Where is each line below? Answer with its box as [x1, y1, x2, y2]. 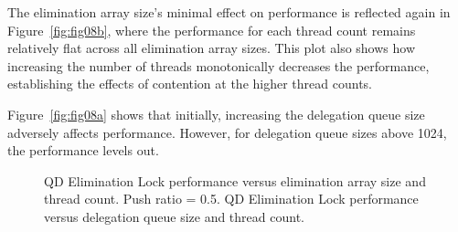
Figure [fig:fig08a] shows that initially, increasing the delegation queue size [7, 104, 425, 123]
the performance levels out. [7, 141, 159, 160]
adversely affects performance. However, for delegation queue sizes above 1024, [7, 122, 447, 142]
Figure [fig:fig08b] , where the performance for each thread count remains [7, 20, 416, 39]
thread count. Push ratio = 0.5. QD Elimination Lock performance [44, 189, 419, 208]
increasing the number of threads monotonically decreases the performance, [7, 56, 430, 75]
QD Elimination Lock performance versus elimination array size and [44, 171, 426, 190]
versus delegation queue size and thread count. [44, 206, 304, 226]
